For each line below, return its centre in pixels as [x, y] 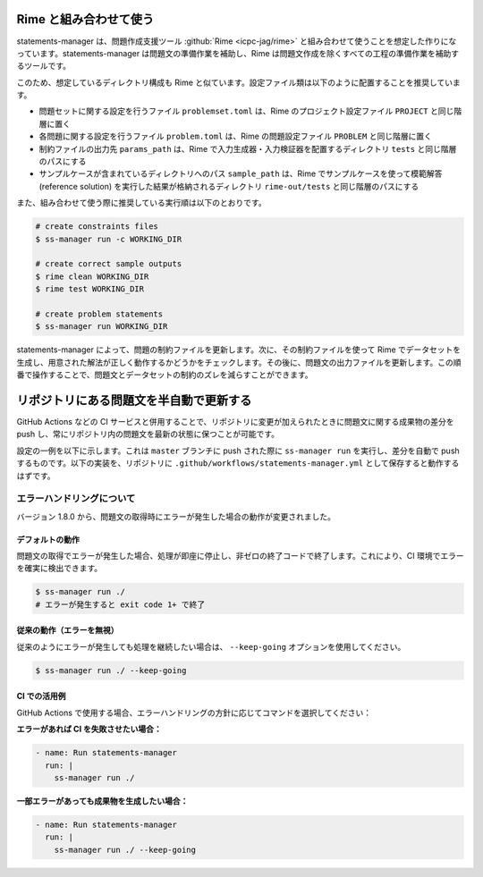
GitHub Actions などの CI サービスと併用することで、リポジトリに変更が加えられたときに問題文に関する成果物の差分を [236, 421]
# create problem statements [99, 314]
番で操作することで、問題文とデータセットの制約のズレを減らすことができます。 [165, 375]
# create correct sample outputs [109, 264]
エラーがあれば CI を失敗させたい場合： [89, 729]
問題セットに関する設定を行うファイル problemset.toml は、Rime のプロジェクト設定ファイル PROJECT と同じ [246, 111]
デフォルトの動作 [48, 539]
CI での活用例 [41, 696]
